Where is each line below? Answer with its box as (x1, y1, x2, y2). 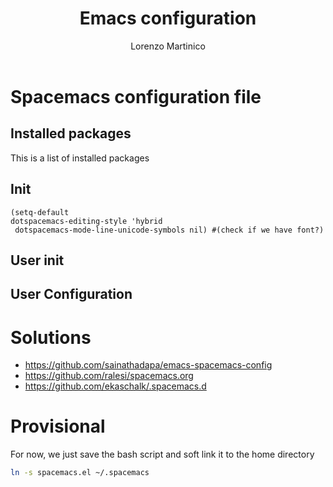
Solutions (10, 326, 92, 349)
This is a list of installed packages (10, 152, 150, 164)
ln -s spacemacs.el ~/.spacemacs (10, 468, 150, 478)
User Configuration (10, 286, 133, 303)
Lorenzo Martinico (130, 40, 206, 52)
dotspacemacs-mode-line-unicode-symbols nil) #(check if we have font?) (14, 225, 325, 235)
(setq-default (10, 207, 70, 217)
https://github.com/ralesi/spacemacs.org (24, 370, 194, 382)
